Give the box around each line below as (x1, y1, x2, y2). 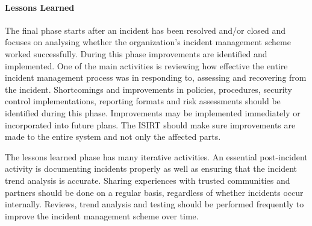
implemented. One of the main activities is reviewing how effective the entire (5, 59, 288, 72)
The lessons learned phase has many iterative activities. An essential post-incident (5, 150, 308, 163)
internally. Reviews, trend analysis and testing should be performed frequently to (5, 198, 304, 210)
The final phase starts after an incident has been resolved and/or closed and (5, 24, 286, 36)
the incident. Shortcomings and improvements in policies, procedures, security (5, 83, 292, 95)
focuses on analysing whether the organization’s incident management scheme (5, 36, 291, 48)
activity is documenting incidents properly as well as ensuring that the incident (5, 162, 298, 175)
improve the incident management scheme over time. (5, 209, 199, 222)
